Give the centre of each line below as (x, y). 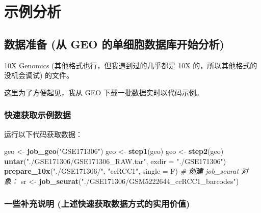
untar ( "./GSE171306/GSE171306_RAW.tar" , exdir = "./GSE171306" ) (115, 161)
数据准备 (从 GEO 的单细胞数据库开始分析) (114, 44)
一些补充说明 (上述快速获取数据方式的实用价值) (97, 204)
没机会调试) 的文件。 (39, 75)
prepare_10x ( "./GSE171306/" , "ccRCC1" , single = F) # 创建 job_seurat (122, 171)
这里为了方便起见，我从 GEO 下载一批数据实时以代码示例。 (104, 92)
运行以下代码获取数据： (43, 134)
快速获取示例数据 (37, 115)
